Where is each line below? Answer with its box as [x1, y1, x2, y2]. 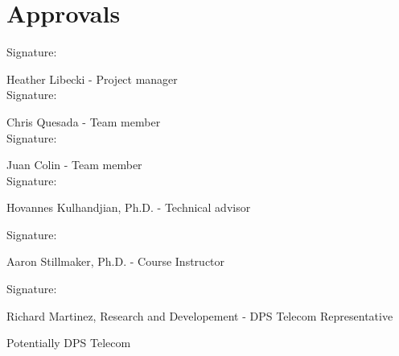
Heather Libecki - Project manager [6, 70, 178, 87]
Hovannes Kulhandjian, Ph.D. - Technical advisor [6, 199, 251, 216]
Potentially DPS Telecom [6, 334, 131, 351]
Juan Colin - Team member [6, 156, 142, 173]
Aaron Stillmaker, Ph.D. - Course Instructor [6, 253, 225, 270]
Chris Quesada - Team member [6, 113, 161, 130]
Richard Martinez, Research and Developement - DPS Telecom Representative [6, 307, 393, 324]
